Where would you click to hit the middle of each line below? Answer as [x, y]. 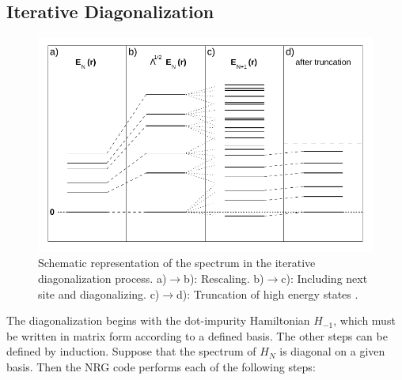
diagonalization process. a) [102, 278]
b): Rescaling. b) [224, 278]
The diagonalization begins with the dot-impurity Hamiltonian [158, 320]
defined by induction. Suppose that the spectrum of [131, 351]
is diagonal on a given [332, 351]
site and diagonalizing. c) [99, 293]
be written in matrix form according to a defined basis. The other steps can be [197, 335]
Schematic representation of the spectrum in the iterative [177, 263]
